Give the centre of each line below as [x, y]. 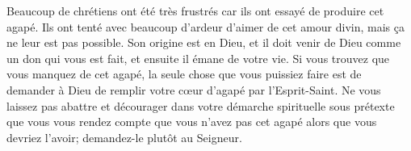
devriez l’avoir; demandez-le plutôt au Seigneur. [124, 137]
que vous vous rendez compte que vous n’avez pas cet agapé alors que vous [192, 122]
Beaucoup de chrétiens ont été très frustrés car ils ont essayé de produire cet [195, 10]
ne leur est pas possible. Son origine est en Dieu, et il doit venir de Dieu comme [204, 42]
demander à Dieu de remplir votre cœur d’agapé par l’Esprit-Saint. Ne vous [194, 89]
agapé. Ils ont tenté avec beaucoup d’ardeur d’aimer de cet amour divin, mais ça [206, 26]
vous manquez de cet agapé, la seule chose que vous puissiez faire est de [184, 74]
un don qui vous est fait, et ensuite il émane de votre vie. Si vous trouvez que [198, 58]
